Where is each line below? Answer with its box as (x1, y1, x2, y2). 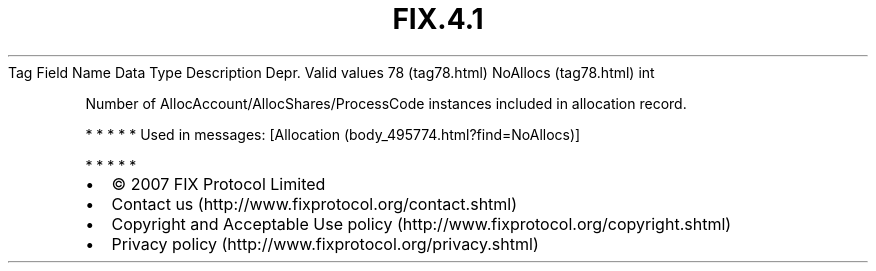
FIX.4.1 (392, 2, 484, 36)
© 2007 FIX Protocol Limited (111, 173, 326, 194)
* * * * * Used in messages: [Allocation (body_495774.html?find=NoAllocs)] (85, 125, 581, 143)
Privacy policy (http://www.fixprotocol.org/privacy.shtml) (111, 233, 539, 254)
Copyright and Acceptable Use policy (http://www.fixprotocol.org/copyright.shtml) (111, 213, 732, 234)
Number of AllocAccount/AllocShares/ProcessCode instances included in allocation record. (85, 94, 687, 112)
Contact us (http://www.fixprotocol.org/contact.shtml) (111, 193, 518, 214)
